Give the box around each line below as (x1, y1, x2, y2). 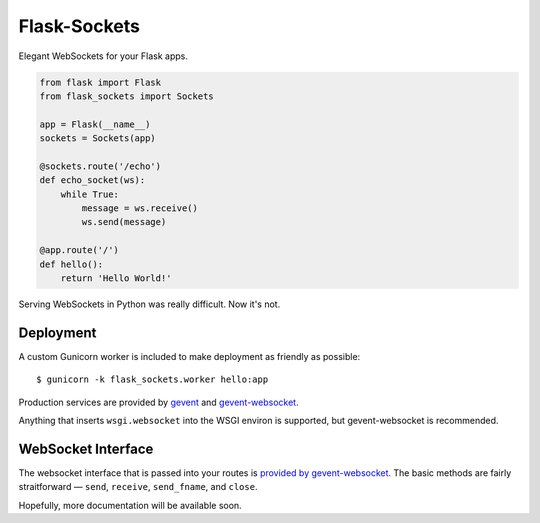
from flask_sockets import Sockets (39, 90, 214, 102)
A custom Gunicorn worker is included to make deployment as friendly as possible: (18, 350, 361, 362)
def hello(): (39, 258, 104, 270)
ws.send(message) (81, 216, 167, 228)
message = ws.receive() (81, 203, 199, 214)
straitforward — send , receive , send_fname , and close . (18, 481, 258, 493)
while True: (60, 188, 120, 200)
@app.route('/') (39, 245, 120, 256)
